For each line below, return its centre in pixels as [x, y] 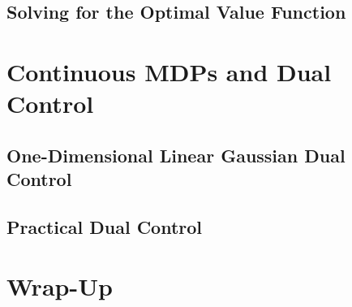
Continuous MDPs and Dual [169, 71]
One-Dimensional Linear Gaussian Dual [176, 155]
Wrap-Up [60, 286]
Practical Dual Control [105, 226]
